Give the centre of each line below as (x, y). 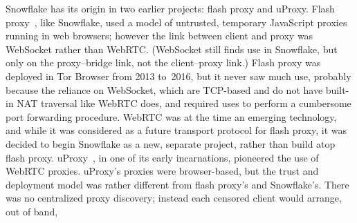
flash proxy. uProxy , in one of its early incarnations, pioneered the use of (162, 157)
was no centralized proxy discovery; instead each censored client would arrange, (174, 198)
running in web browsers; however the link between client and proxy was (159, 36)
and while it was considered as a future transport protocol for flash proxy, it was (176, 130)
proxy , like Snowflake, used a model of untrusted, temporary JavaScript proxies (176, 22)
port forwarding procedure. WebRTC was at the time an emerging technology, (171, 116)
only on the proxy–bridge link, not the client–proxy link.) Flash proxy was (163, 62)
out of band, (32, 211)
